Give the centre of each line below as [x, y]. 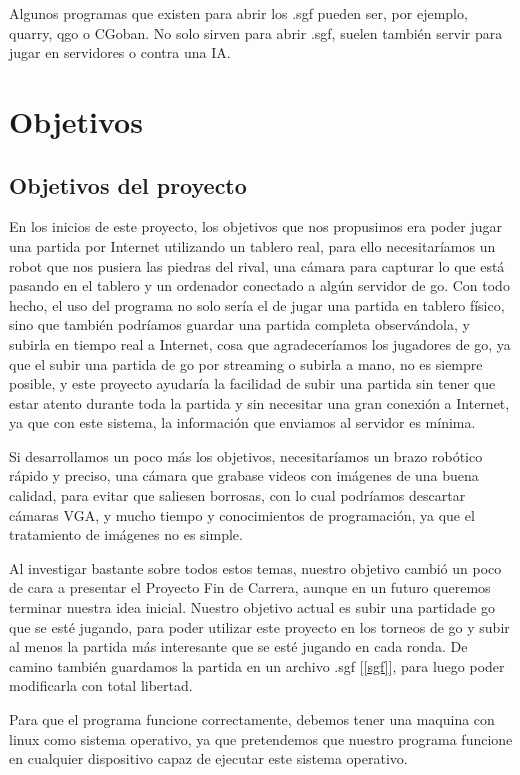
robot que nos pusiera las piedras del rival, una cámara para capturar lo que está [257, 265]
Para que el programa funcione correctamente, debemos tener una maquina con [252, 719]
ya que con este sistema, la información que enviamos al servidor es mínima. [242, 422]
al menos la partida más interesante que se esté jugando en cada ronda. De [238, 646]
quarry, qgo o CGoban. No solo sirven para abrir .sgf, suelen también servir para [256, 32]
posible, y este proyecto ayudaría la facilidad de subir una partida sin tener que [252, 383]
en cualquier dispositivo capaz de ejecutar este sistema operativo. [208, 758]
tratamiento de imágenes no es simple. [126, 534]
